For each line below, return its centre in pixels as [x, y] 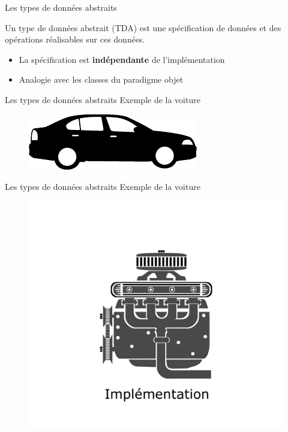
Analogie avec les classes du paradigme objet [101, 79]
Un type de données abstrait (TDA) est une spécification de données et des [143, 27]
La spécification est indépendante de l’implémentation [122, 59]
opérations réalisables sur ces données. [75, 39]
